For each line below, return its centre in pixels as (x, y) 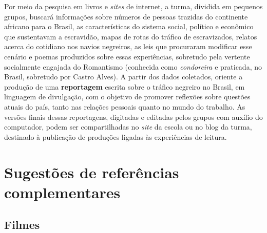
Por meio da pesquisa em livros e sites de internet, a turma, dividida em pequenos (133, 6)
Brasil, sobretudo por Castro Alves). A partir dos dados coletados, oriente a (123, 77)
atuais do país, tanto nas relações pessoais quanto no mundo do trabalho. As (125, 106)
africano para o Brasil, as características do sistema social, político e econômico (129, 26)
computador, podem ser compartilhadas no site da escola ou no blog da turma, (128, 127)
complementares (62, 192)
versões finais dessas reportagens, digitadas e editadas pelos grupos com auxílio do (133, 116)
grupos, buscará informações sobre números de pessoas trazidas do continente (126, 16)
